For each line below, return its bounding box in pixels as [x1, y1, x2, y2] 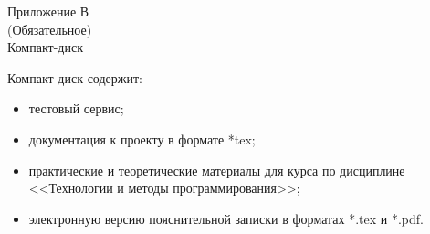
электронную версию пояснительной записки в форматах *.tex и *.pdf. [28, 208, 424, 228]
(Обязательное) [7, 19, 92, 38]
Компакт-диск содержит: [7, 68, 142, 87]
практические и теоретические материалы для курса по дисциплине [28, 160, 405, 179]
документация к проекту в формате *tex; [28, 129, 256, 148]
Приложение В [7, 2, 89, 20]
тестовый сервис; [28, 99, 124, 118]
